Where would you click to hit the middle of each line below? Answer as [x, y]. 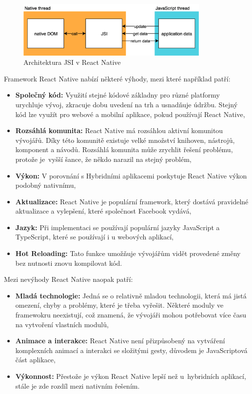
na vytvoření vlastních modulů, [62, 324]
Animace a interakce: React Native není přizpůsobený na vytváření [120, 341]
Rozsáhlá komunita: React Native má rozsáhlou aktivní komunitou [119, 130]
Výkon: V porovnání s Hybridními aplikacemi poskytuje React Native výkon [131, 175]
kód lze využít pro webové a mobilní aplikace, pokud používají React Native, [130, 114]
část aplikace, [35, 360]
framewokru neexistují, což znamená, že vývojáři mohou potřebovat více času [131, 315]
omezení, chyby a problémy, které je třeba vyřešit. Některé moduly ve [119, 305]
